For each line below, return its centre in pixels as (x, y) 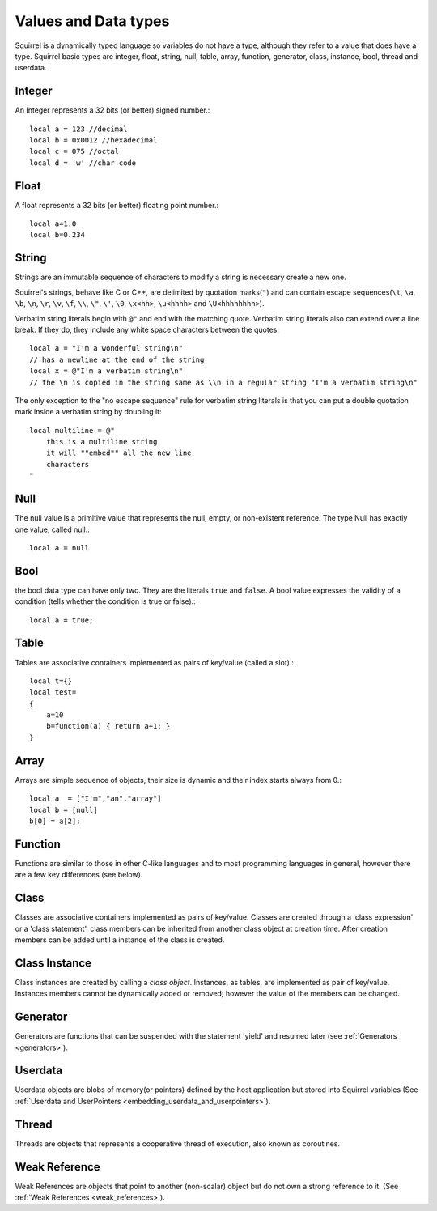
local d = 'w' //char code (83, 163)
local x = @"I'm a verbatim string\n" (106, 371)
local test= (53, 693)
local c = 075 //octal (74, 151)
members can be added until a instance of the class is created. (120, 940)
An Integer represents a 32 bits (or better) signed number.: (112, 110)
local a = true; (62, 620)
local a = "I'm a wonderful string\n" (106, 348)
